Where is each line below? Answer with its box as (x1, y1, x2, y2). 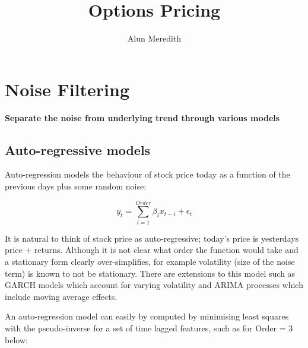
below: (5, 333, 28, 346)
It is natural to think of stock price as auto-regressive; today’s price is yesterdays (5, 232, 299, 244)
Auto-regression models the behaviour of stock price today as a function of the (5, 168, 290, 181)
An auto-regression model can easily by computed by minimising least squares (5, 310, 289, 322)
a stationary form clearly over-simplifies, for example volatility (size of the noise (5, 255, 295, 267)
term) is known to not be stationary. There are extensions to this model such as (5, 267, 296, 279)
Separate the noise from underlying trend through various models (5, 111, 280, 124)
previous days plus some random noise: (5, 180, 147, 192)
